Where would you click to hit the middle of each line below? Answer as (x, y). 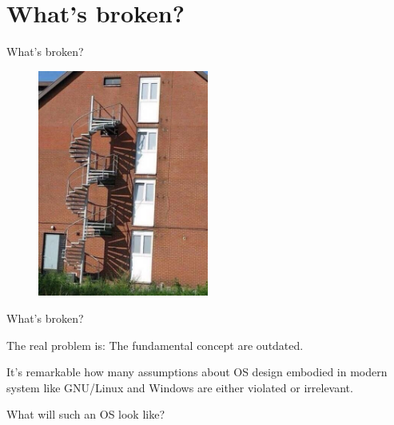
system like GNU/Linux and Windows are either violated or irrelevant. (180, 387)
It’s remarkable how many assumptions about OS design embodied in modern (197, 372)
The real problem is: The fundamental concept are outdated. (155, 345)
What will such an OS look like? (86, 414)
